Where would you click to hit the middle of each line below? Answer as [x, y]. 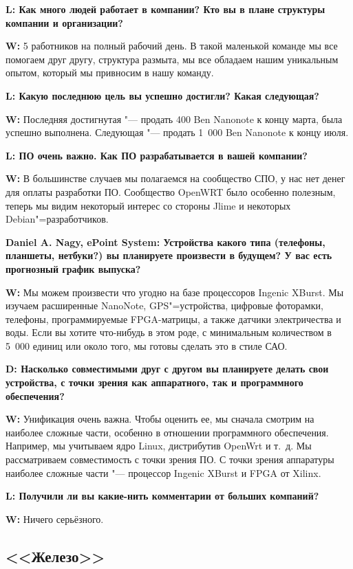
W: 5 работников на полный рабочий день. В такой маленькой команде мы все [172, 46]
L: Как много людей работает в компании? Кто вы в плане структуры [165, 9]
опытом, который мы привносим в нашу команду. [110, 72]
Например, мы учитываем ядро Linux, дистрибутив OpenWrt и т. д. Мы [159, 446]
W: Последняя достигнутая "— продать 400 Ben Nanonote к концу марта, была [174, 119]
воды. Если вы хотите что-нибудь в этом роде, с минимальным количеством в [169, 332]
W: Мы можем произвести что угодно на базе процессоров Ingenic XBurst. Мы [175, 292]
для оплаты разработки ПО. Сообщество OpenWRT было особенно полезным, [171, 191]
